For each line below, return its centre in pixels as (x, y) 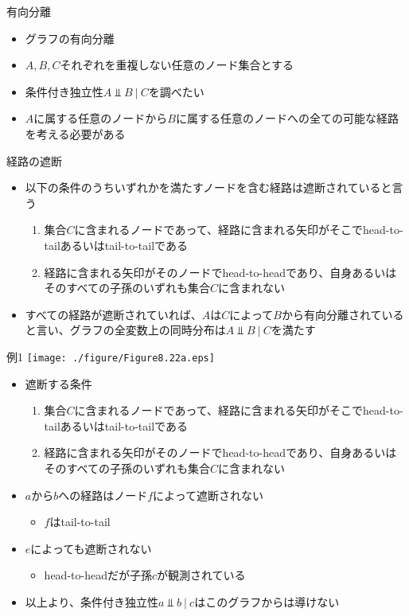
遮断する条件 (58, 383)
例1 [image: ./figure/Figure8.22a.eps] (111, 356)
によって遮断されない (208, 495)
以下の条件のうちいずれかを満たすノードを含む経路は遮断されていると (208, 187)
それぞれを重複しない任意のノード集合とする (177, 65)
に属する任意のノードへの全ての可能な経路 (287, 118)
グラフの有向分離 (70, 38)
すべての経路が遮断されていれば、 (113, 314)
